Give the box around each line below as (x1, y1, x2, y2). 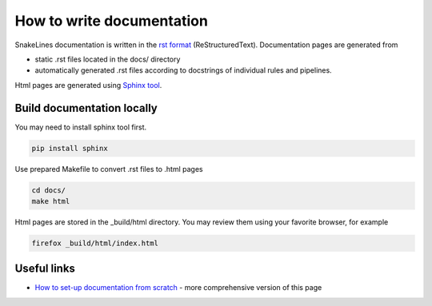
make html (31, 197, 70, 205)
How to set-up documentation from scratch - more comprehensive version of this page (34, 283, 322, 292)
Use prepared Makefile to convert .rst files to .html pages (14, 164, 203, 173)
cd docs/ (31, 185, 66, 195)
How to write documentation (14, 12, 208, 30)
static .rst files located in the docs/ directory (34, 54, 181, 64)
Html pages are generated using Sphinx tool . (14, 80, 162, 89)
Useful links (14, 262, 76, 276)
